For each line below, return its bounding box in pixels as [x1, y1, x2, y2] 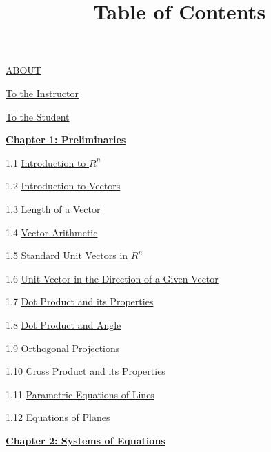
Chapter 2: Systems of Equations [6, 433, 165, 447]
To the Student [6, 109, 70, 123]
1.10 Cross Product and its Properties [6, 364, 165, 378]
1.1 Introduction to [6, 155, 86, 169]
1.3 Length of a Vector [6, 201, 101, 216]
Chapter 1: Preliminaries [6, 132, 126, 147]
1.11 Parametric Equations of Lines [6, 387, 154, 401]
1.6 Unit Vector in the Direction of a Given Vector [6, 271, 219, 285]
